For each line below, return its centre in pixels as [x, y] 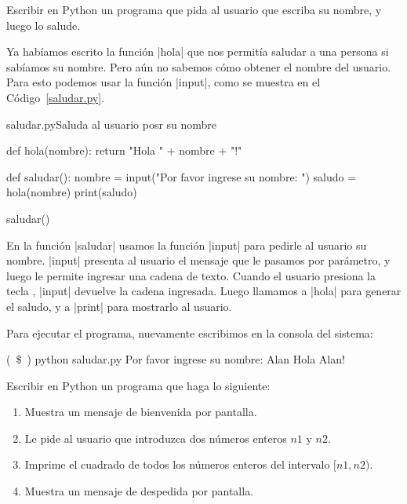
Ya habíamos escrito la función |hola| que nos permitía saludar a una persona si [198, 51]
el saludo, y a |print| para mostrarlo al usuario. [119, 306]
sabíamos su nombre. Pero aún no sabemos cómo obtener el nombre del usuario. [199, 66]
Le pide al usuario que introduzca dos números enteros [156, 438]
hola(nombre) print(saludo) [72, 192]
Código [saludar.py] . [56, 97]
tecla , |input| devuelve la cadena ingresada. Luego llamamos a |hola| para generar [204, 291]
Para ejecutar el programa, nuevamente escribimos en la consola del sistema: [190, 332]
